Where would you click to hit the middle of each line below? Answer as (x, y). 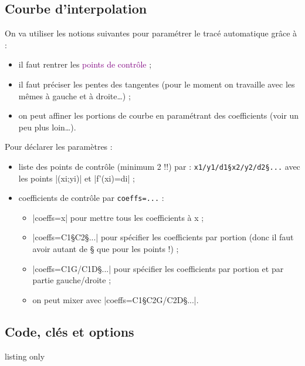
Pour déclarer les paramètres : (59, 147)
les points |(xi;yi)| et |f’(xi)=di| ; (77, 178)
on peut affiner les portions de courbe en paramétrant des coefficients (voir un (159, 115)
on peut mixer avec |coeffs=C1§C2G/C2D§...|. (116, 299)
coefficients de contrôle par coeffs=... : (91, 198)
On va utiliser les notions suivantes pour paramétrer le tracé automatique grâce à (151, 33)
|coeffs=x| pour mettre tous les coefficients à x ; (118, 217)
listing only (25, 356)
